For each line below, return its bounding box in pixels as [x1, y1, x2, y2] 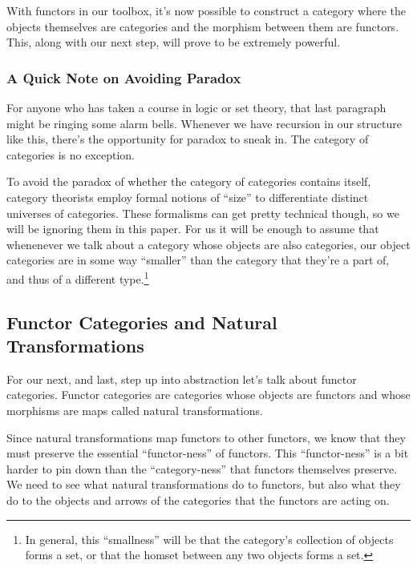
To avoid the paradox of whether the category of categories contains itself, [6, 173, 371, 190]
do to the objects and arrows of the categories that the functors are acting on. [6, 491, 390, 508]
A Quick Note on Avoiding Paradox [6, 67, 241, 87]
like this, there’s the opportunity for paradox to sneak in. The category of [6, 131, 369, 147]
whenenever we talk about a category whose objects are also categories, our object [6, 236, 411, 252]
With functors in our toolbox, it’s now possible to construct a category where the [6, 2, 406, 18]
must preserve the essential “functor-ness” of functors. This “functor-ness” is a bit [6, 445, 409, 461]
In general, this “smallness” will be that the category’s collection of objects [25, 530, 394, 547]
